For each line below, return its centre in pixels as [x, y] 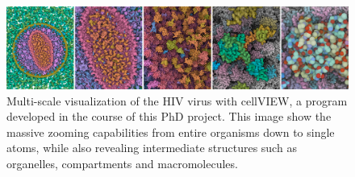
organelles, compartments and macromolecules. [122, 164]
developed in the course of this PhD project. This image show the [169, 116]
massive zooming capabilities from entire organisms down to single [171, 132]
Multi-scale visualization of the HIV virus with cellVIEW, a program [177, 100]
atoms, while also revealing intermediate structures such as [152, 148]
